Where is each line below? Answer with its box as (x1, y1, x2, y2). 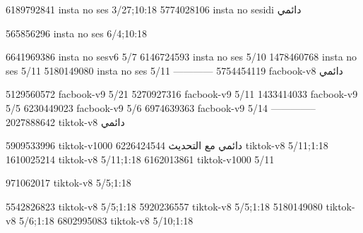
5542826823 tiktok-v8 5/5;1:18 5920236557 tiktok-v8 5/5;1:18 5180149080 (6, 199, 323, 213)
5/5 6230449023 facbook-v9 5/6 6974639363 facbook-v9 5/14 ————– (6, 100, 316, 115)
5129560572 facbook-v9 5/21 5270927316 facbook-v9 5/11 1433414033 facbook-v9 (6, 87, 358, 101)
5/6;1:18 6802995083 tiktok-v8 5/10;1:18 (19, 213, 194, 227)
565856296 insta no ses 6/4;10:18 (6, 25, 148, 40)
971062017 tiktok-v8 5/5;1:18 (6, 175, 131, 190)
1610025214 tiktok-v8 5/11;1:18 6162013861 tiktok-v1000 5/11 (6, 151, 275, 166)
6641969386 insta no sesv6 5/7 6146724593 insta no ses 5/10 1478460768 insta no (6, 49, 357, 64)
